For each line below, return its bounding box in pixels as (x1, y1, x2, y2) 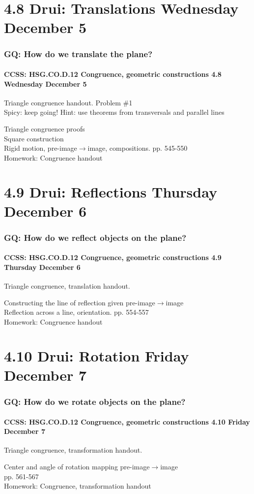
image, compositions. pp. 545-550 (87, 143, 188, 153)
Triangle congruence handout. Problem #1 (4, 97, 133, 107)
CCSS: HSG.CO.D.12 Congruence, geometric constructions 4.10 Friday (4, 416, 250, 427)
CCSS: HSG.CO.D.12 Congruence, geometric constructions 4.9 (4, 252, 222, 263)
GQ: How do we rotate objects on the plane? (4, 395, 186, 408)
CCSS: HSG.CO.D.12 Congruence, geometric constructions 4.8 (4, 69, 222, 79)
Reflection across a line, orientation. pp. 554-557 (4, 307, 149, 317)
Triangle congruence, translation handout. (4, 281, 130, 291)
